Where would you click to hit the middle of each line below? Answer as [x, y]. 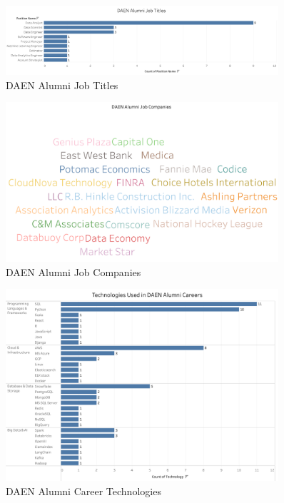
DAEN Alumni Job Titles [62, 85]
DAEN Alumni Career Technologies [83, 491]
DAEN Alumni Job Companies [73, 271]
